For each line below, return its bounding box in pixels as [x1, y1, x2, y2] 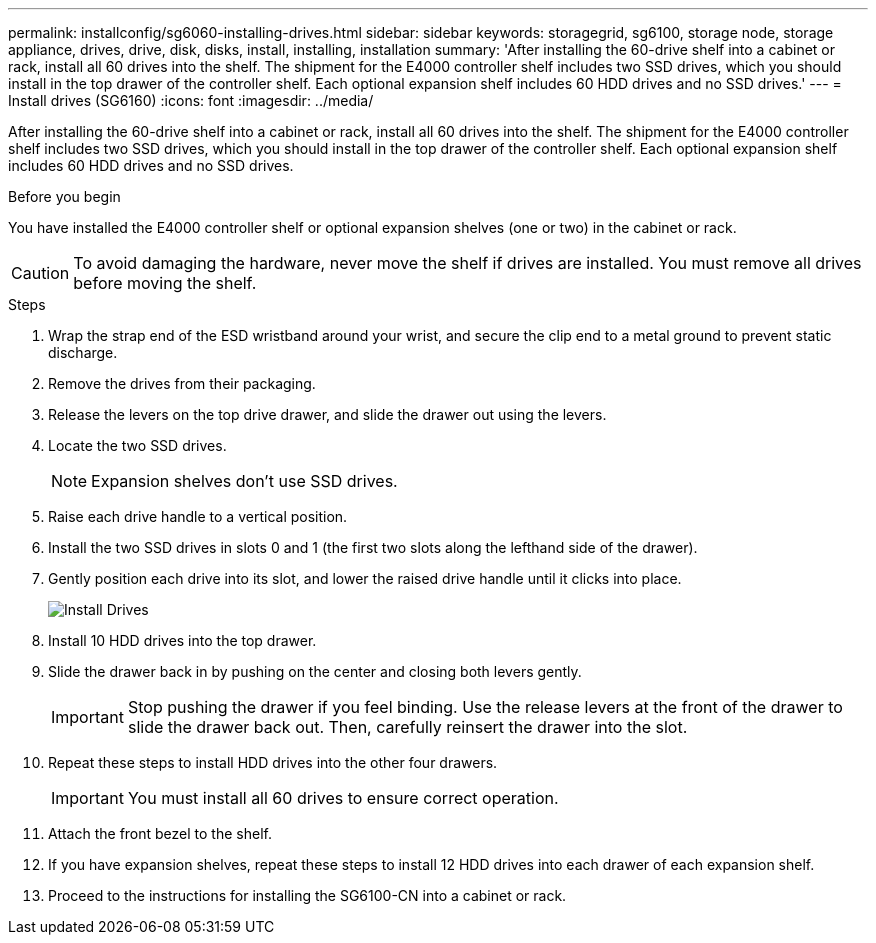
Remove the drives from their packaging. [48, 375, 316, 392]
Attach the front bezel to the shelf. [48, 825, 272, 842]
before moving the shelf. [73, 273, 257, 293]
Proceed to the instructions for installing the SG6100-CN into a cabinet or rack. [48, 887, 567, 904]
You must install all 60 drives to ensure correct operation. [127, 788, 559, 808]
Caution [11, 263, 70, 283]
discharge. [48, 344, 118, 361]
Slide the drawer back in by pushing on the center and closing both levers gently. [48, 663, 582, 680]
